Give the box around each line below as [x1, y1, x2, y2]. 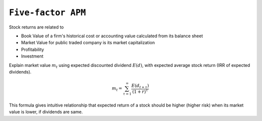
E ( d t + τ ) [131, 83, 149, 90]
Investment [21, 53, 44, 59]
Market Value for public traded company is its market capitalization [21, 40, 155, 45]
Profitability [21, 46, 44, 52]
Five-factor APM [9, 7, 86, 18]
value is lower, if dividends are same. [9, 109, 83, 115]
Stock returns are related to [9, 24, 64, 30]
